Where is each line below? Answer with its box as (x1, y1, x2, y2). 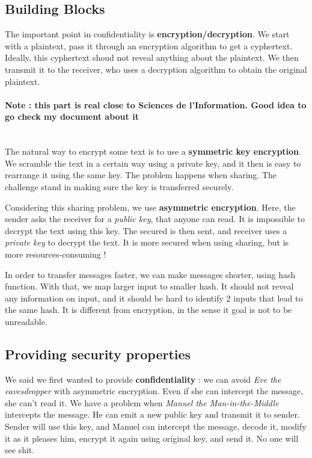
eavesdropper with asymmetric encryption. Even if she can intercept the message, (5, 385, 303, 397)
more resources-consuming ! (5, 247, 106, 260)
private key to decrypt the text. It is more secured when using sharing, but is (5, 236, 289, 249)
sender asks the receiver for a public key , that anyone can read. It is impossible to (5, 212, 305, 225)
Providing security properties (5, 344, 191, 363)
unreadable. (5, 315, 47, 327)
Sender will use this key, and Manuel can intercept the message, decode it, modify (5, 420, 307, 433)
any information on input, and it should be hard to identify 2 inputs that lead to (5, 291, 303, 304)
